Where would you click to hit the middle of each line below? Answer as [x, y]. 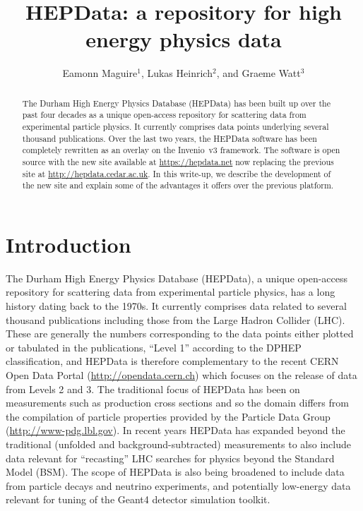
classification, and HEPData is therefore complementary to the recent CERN [172, 361]
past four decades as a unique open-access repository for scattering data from [164, 115]
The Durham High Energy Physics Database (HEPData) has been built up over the [177, 103]
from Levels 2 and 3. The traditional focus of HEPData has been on [153, 389]
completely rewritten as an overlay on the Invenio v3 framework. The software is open [181, 150]
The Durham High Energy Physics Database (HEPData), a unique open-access [177, 278]
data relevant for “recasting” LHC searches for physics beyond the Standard [170, 458]
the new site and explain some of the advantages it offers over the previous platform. [178, 185]
